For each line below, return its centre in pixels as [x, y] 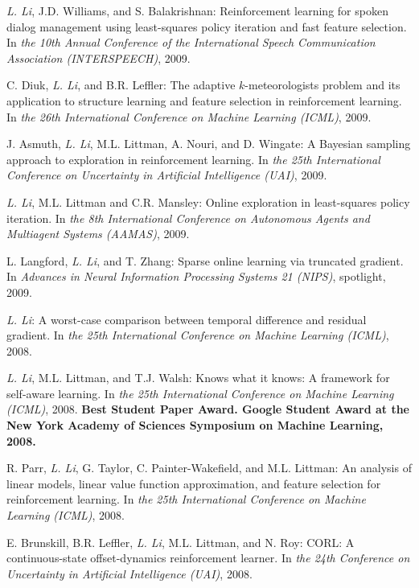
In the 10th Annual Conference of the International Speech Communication [191, 42]
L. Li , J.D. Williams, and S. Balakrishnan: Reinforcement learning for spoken [197, 10]
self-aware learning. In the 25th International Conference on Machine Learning [200, 393]
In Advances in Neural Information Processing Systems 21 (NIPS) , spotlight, [196, 276]
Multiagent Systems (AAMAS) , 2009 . [98, 234]
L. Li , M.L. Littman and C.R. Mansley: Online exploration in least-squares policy [208, 201]
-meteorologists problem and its [322, 85]
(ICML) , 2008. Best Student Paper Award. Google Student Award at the [208, 409]
